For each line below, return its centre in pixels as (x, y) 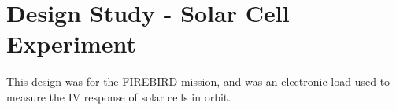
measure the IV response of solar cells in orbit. (119, 96)
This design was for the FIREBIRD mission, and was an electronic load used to (198, 81)
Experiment (72, 44)
